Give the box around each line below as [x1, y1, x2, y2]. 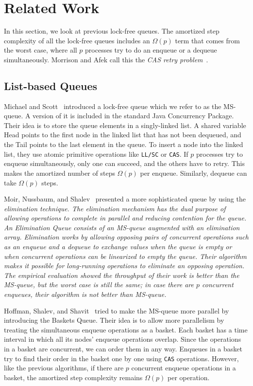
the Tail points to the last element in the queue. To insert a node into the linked [4, 139, 243, 149]
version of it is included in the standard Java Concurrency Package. [33, 110, 234, 121]
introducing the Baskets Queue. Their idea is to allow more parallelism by [4, 315, 224, 325]
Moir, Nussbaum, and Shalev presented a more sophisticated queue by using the [4, 194, 246, 204]
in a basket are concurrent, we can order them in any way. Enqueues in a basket [4, 344, 242, 354]
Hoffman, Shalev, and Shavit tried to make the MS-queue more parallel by [4, 305, 229, 315]
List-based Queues [4, 78, 98, 93]
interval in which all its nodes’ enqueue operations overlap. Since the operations [4, 334, 241, 344]
